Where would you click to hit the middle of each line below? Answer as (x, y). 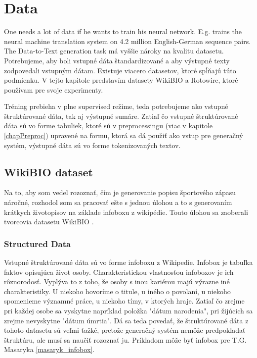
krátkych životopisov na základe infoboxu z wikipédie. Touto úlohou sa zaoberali (126, 212)
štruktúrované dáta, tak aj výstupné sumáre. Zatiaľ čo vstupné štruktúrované (121, 116)
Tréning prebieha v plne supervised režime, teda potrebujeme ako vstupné (116, 106)
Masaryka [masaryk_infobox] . (49, 349)
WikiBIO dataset (48, 172)
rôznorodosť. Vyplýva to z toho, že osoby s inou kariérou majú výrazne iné (117, 281)
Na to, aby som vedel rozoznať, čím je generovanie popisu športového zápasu (120, 192)
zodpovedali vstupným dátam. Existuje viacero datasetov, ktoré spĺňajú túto (120, 70)
